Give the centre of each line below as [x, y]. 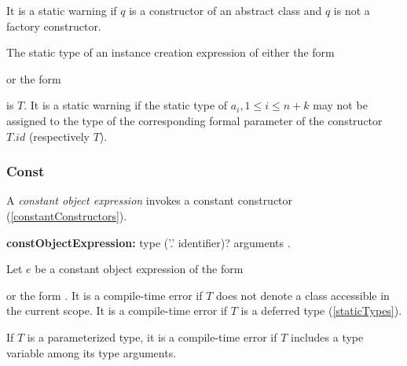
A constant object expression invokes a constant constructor [150, 200]
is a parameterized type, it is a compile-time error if [152, 336]
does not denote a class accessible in [303, 295]
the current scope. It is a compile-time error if [117, 311]
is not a [352, 10]
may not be [340, 105]
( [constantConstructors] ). [67, 215]
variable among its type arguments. [92, 352]
